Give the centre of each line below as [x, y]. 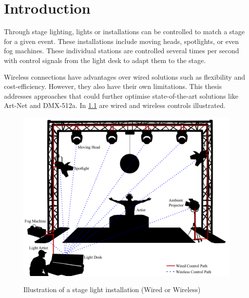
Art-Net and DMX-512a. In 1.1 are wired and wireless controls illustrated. [115, 105]
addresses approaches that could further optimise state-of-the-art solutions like [121, 96]
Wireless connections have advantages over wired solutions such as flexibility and [124, 76]
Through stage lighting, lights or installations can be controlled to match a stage [124, 32]
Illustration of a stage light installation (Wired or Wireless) [112, 289]
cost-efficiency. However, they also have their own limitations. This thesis [113, 86]
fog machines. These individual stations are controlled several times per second [122, 51]
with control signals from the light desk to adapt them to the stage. [105, 60]
